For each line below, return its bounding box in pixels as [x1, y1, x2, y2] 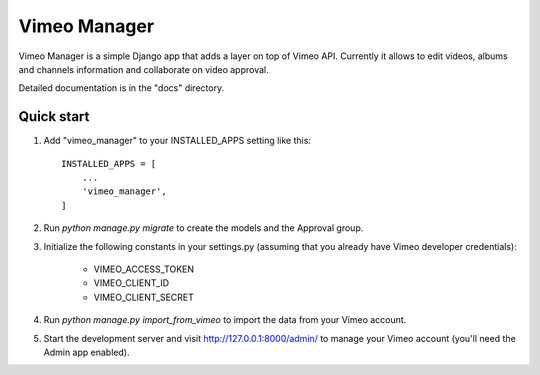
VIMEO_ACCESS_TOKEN [93, 263, 195, 275]
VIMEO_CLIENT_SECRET [93, 291, 195, 303]
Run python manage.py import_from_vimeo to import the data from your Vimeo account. [43, 314, 407, 326]
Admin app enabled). [43, 346, 130, 358]
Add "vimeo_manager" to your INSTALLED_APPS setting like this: [43, 135, 312, 147]
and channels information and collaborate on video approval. [18, 63, 269, 75]
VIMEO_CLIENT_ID [93, 277, 170, 289]
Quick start [18, 108, 90, 125]
